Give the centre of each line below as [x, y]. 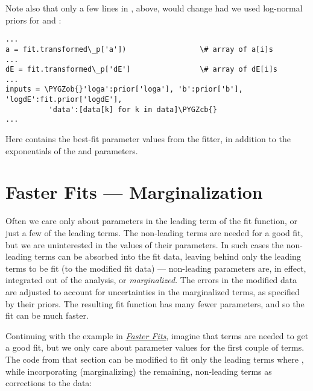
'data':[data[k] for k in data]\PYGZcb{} [133, 109]
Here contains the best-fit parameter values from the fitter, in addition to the [148, 139]
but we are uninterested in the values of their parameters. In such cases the [145, 244]
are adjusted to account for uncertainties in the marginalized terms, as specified [153, 291]
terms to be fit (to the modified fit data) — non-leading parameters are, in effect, [156, 268]
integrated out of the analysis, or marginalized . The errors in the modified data [151, 280]
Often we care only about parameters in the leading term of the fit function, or [152, 221]
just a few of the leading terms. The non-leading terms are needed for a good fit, [154, 233]
